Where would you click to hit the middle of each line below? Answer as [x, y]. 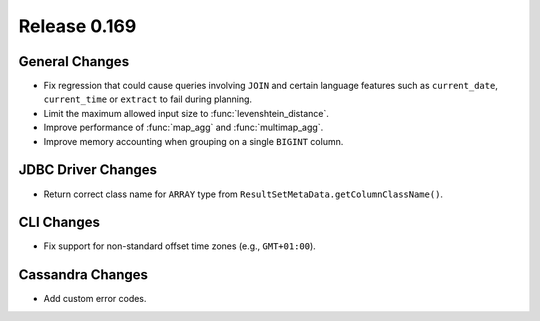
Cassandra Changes [83, 275]
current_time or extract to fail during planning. [148, 99]
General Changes [74, 61]
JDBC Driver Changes [88, 170]
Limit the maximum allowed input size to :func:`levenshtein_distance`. [186, 113]
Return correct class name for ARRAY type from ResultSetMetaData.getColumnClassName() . [243, 194]
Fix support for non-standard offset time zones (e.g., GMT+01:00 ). [180, 246]
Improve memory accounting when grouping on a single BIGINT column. [193, 141]
